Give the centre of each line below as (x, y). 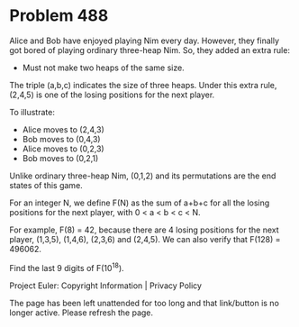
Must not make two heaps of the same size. (103, 68)
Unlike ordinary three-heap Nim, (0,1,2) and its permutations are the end (143, 176)
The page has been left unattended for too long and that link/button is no (144, 303)
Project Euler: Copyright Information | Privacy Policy (106, 286)
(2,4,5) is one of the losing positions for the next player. (112, 95)
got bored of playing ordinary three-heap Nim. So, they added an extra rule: (150, 50)
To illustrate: (32, 112)
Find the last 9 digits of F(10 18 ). (67, 267)
